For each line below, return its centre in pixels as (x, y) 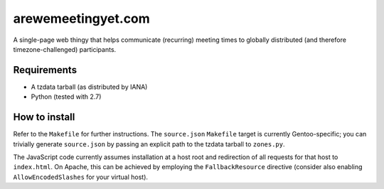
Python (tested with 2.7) (66, 97)
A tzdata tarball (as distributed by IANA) (89, 87)
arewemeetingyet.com (82, 18)
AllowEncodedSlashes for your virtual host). (81, 177)
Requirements (45, 70)
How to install (44, 117)
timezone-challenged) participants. (65, 49)
